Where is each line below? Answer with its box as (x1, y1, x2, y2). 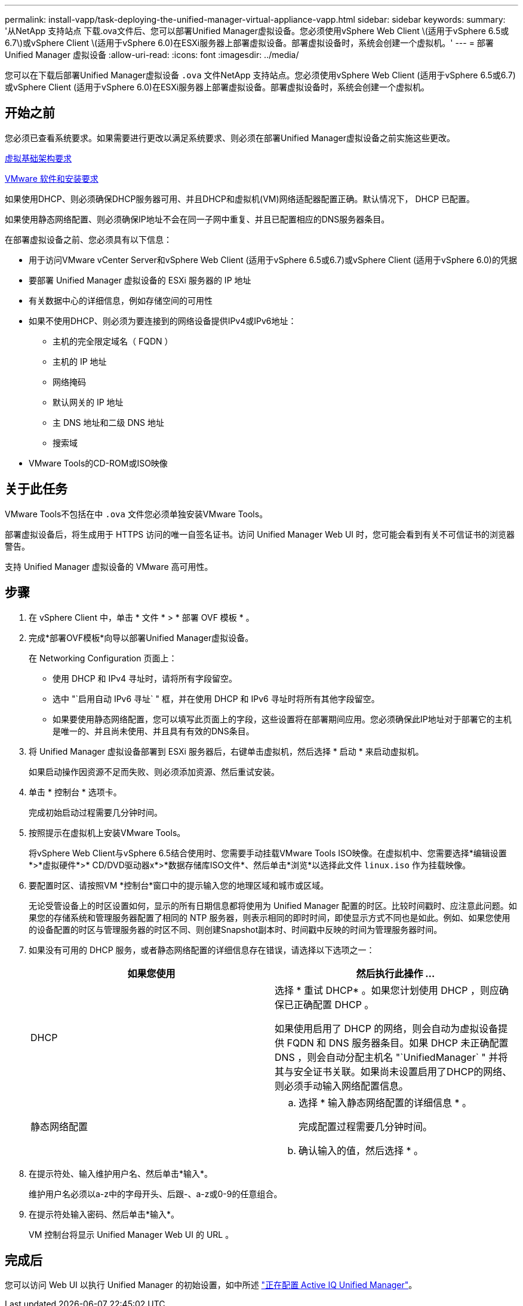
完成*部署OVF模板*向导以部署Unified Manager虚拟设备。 (29, 632, 254, 643)
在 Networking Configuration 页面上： (29, 652, 177, 663)
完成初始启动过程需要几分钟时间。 (29, 807, 162, 817)
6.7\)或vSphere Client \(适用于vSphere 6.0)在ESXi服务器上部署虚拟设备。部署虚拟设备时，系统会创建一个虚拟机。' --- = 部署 (5, 38, 494, 48)
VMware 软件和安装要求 (5, 173, 99, 184)
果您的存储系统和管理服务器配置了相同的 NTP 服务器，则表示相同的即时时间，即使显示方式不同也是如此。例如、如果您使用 (29, 912, 510, 923)
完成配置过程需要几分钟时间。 (299, 1120, 433, 1133)
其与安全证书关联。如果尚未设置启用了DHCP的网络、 (275, 1065, 512, 1078)
